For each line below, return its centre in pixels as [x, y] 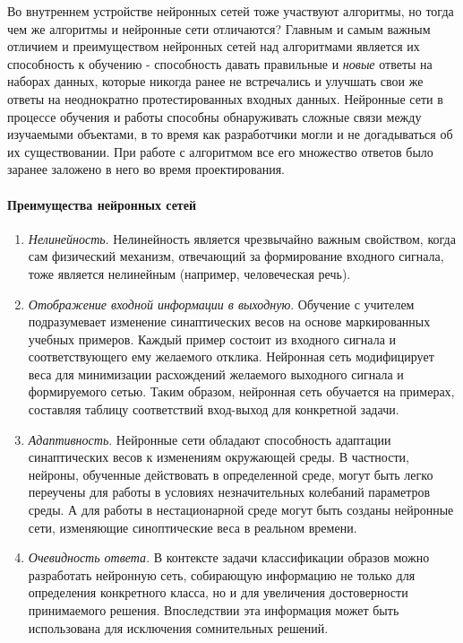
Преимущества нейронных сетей [102, 204]
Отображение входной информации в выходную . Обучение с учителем [221, 304]
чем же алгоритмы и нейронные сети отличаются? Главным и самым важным [219, 28]
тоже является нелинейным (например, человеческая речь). [189, 273]
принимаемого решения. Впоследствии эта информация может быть [214, 610]
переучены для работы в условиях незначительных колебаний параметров [229, 492]
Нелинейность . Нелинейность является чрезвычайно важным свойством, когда [242, 238]
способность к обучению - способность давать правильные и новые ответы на [220, 63]
